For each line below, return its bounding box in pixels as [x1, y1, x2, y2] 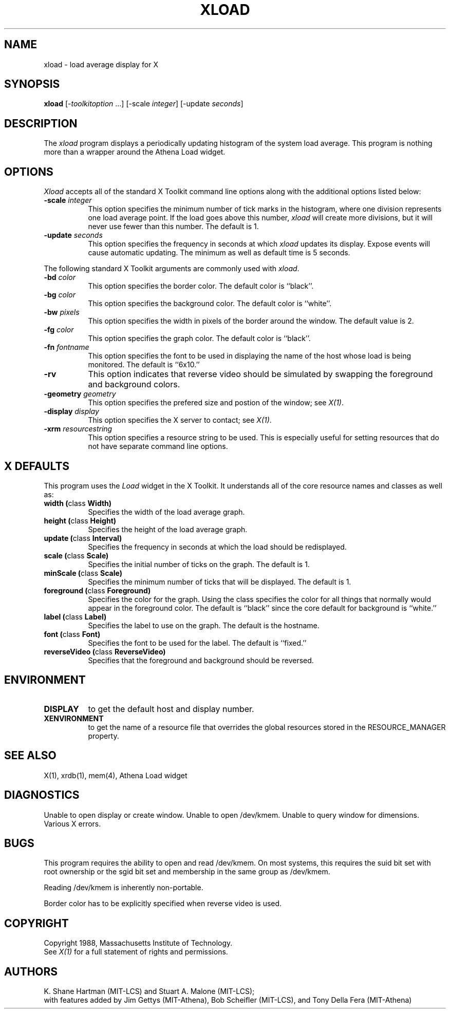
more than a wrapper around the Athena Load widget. [44, 147, 226, 157]
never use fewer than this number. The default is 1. [88, 222, 259, 231]
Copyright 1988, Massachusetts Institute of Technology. [44, 939, 233, 948]
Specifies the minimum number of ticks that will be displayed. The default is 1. [88, 577, 351, 586]
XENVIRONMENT [44, 714, 104, 723]
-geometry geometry [44, 389, 116, 399]
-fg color [44, 325, 74, 334]
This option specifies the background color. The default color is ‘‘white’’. [88, 299, 332, 308]
